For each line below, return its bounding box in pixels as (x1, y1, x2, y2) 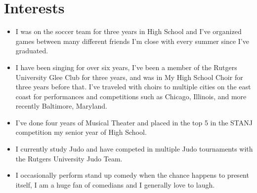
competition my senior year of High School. (15, 127, 147, 137)
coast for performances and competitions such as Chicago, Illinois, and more (15, 91, 247, 101)
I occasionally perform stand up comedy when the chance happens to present (15, 170, 249, 180)
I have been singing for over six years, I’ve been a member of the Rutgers (15, 62, 237, 72)
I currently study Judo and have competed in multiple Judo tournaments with (15, 144, 253, 154)
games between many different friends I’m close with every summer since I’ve (15, 36, 249, 46)
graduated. (15, 45, 48, 56)
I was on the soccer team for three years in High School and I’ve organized (15, 26, 242, 37)
